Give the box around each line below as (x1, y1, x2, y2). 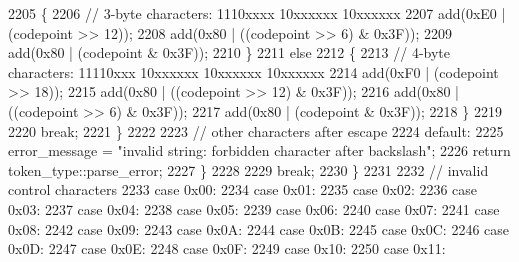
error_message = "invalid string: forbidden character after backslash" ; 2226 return (8, 140, 511, 161)
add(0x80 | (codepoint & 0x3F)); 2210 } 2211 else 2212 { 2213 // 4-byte (8, 42, 451, 63)
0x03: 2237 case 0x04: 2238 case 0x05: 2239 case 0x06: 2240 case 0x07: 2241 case (8, 198, 500, 219)
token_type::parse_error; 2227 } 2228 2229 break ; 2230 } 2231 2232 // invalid (8, 159, 489, 180)
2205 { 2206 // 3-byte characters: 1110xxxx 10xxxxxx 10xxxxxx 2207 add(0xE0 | (8, 3, 506, 23)
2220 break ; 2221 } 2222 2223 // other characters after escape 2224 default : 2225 (8, 120, 504, 141)
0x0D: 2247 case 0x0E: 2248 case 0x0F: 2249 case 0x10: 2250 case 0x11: (8, 238, 446, 259)
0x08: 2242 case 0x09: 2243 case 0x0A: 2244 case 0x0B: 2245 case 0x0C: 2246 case (8, 218, 510, 239)
